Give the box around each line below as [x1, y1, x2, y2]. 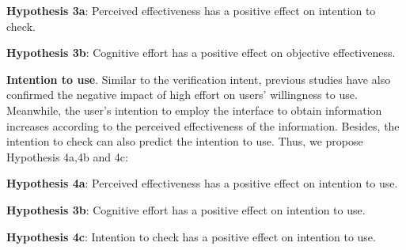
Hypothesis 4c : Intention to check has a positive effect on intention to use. [6, 228, 376, 244]
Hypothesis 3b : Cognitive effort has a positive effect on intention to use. [6, 201, 366, 218]
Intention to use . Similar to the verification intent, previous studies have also [6, 70, 391, 87]
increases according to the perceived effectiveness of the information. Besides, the [6, 117, 400, 134]
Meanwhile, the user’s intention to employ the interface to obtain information [6, 101, 382, 118]
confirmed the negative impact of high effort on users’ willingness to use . [6, 86, 358, 103]
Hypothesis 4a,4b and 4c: [6, 148, 128, 165]
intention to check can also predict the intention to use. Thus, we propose [6, 133, 363, 150]
